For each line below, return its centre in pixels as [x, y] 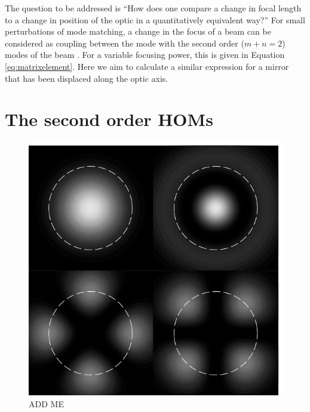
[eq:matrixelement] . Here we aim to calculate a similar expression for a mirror [147, 66]
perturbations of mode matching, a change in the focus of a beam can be [138, 31]
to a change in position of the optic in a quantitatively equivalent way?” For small [155, 19]
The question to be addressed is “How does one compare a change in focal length [153, 8]
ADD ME [46, 403]
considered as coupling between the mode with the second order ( [125, 43]
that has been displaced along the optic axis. [87, 78]
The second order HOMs [109, 119]
